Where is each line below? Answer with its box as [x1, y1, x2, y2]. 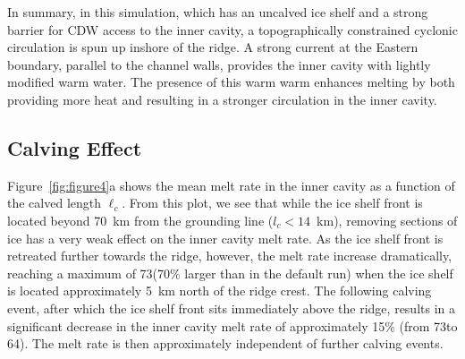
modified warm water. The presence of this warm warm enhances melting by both [7, 73, 455, 91]
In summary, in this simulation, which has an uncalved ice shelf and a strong [7, 3, 428, 21]
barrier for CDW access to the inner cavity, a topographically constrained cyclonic [7, 20, 458, 38]
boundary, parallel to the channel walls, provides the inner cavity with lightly [7, 55, 431, 73]
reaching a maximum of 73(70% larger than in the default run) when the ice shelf [7, 263, 453, 282]
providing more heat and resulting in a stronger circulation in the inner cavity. [7, 90, 437, 108]
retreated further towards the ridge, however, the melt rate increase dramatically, [7, 246, 452, 265]
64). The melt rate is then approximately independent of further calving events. [7, 334, 444, 353]
